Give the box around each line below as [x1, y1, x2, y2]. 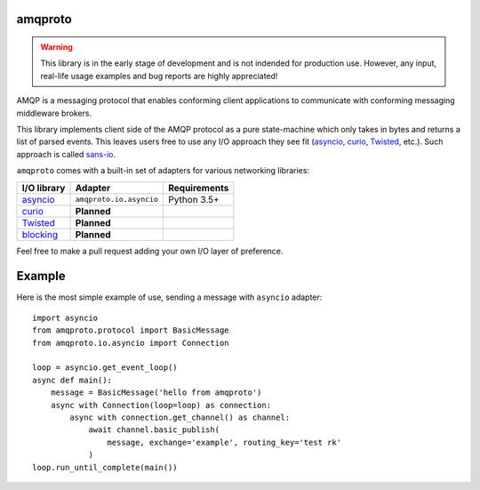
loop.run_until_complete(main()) [32, 462, 178, 472]
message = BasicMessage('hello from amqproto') [50, 388, 262, 398]
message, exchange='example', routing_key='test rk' [107, 437, 342, 447]
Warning [40, 42, 73, 52]
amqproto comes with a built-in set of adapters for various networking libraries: [16, 165, 310, 176]
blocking [21, 228, 59, 240]
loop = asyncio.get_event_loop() [32, 363, 178, 373]
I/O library [21, 181, 66, 194]
